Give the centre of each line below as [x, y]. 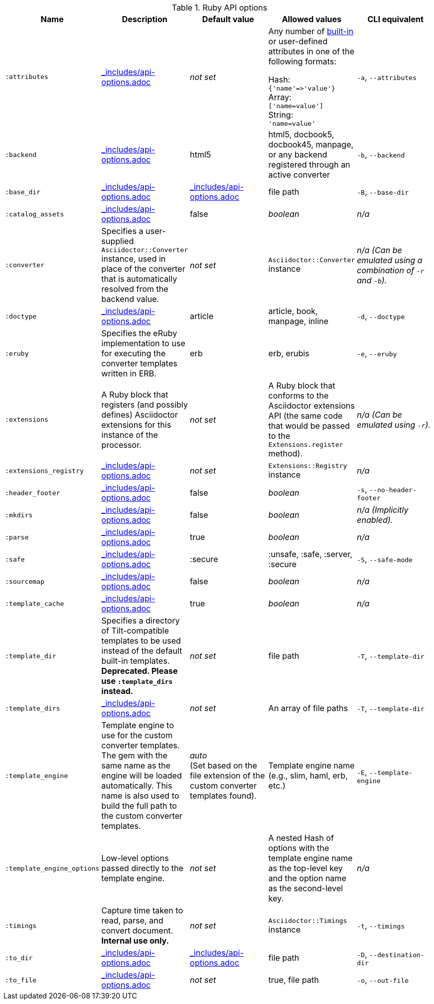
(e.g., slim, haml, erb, [308, 776]
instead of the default [142, 651]
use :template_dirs [137, 681]
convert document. [137, 931]
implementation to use [143, 343]
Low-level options [135, 858]
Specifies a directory [140, 621]
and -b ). [372, 280]
